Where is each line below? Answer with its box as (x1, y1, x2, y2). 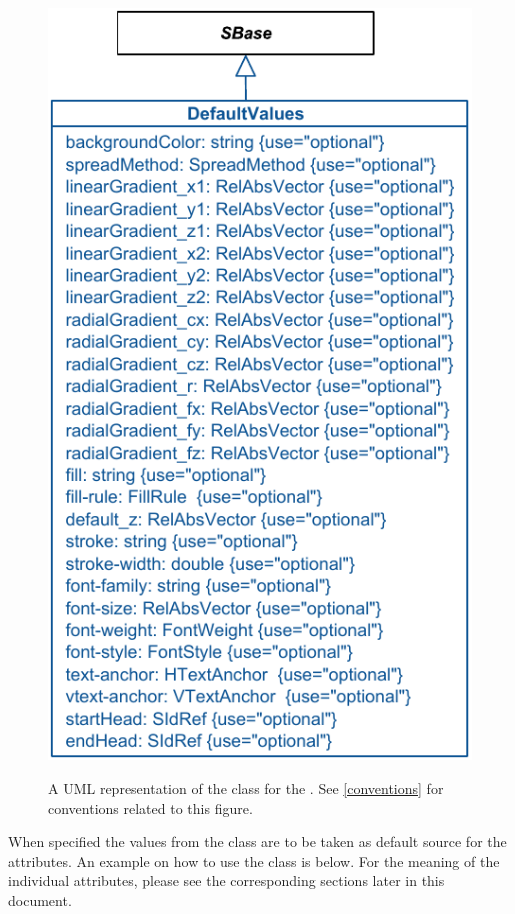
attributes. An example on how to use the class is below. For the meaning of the (8, 850, 500, 871)
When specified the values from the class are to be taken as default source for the (8, 831, 507, 852)
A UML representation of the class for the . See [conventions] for (48, 778, 444, 798)
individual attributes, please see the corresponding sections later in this (8, 870, 445, 891)
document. (8, 889, 72, 910)
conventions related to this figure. (48, 797, 253, 818)
